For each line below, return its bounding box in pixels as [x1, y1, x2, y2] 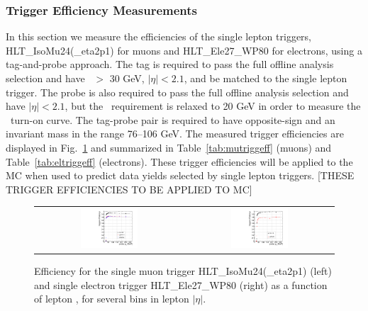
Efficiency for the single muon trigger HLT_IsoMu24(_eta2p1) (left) [34, 264, 332, 278]
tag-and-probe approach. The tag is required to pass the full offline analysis [6, 57, 334, 72]
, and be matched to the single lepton [184, 71, 347, 85]
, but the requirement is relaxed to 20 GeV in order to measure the [65, 98, 361, 113]
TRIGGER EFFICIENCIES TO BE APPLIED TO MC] [6, 181, 252, 196]
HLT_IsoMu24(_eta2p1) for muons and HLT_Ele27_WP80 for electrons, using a [6, 43, 362, 57]
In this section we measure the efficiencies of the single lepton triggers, [6, 29, 312, 44]
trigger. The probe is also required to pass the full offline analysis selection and [6, 84, 349, 99]
